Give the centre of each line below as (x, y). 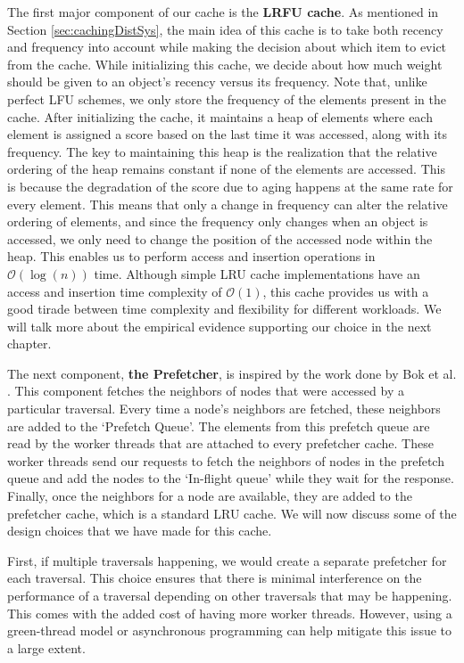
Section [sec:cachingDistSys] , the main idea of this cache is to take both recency (225, 29)
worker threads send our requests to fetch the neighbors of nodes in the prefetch (226, 460)
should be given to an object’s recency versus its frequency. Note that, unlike (217, 82)
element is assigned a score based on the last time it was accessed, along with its (228, 134)
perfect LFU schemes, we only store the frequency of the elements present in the (227, 98)
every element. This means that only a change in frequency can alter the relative (228, 204)
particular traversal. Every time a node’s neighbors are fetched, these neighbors (224, 409)
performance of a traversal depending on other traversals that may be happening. (230, 595)
